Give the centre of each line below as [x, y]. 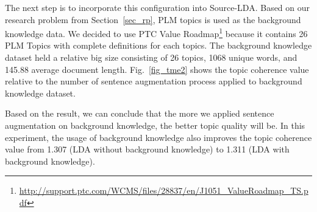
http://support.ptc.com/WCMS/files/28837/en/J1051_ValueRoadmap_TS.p [164, 190]
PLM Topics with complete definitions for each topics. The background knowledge [158, 45]
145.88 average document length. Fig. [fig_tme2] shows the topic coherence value [157, 69]
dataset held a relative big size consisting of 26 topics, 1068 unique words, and [151, 57]
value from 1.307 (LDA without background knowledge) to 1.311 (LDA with [147, 149]
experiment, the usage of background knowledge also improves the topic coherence [158, 137]
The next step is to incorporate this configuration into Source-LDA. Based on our [158, 7]
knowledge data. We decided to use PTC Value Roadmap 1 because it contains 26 [156, 32]
